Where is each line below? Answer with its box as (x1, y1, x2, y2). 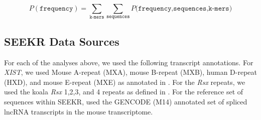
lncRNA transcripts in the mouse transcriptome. (4, 106, 153, 116)
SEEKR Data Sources (4, 33, 119, 49)
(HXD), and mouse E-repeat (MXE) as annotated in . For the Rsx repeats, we (4, 76, 245, 87)
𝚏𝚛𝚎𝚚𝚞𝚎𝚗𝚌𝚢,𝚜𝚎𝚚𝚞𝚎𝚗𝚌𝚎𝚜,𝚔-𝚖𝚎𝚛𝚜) (138, 5, 232, 12)
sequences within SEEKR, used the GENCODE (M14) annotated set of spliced (4, 96, 247, 106)
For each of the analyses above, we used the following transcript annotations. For (4, 57, 253, 67)
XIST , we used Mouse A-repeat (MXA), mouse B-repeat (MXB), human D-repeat (4, 67, 257, 77)
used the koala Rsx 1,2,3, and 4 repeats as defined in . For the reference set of (4, 86, 243, 97)
